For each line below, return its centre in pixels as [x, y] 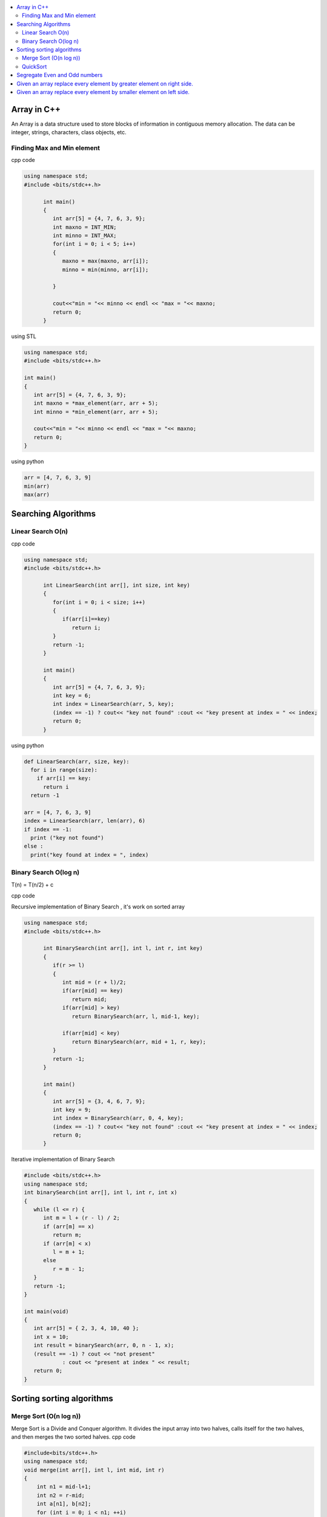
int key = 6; [72, 695]
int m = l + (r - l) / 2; [82, 1218]
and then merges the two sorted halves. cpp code [74, 1437]
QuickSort [35, 66]
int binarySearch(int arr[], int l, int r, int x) [101, 1193]
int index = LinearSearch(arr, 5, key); [113, 704]
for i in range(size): [64, 770]
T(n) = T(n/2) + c [32, 884]
